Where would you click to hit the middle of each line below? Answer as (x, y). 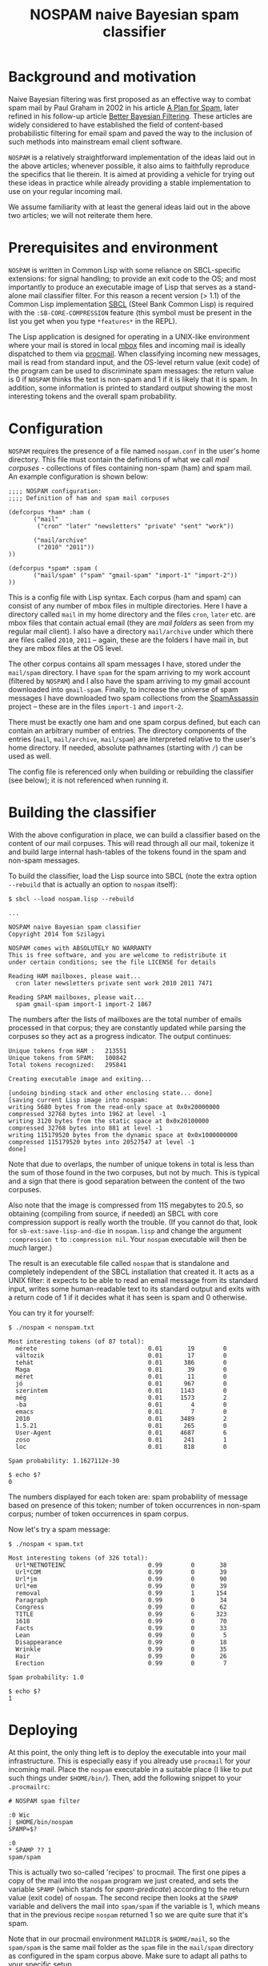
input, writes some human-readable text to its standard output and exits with (134, 1288)
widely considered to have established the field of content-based (116, 124)
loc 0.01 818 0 (121, 1446)
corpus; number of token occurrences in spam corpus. (99, 1514)
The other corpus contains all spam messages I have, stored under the (125, 664)
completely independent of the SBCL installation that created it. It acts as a (131, 1272)
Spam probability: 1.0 (46, 1677)
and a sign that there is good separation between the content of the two (127, 1181)
